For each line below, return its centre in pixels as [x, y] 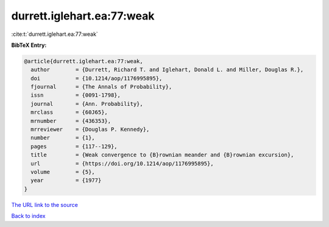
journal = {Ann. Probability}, [87, 104]
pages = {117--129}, [74, 146]
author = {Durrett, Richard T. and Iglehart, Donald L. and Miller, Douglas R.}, [167, 70]
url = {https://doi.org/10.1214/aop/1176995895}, [122, 163]
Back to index [28, 216]
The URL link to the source [45, 204]
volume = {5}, [63, 172]
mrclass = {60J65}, [69, 112]
